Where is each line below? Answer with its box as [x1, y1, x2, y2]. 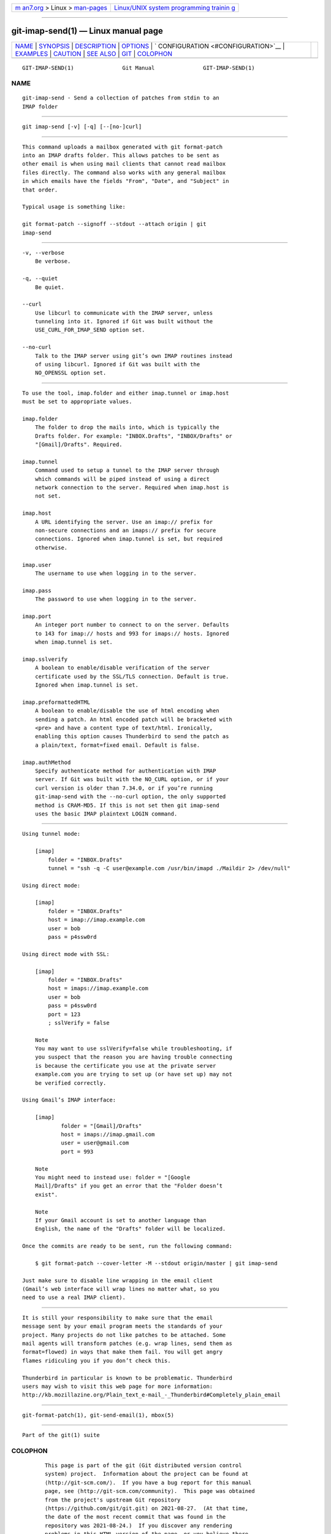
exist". [34, 1191, 58, 1198]
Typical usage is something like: [22, 203, 126, 210]
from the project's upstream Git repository [45, 1496, 181, 1503]
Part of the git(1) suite [22, 1432, 101, 1439]
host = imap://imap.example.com [48, 916, 145, 923]
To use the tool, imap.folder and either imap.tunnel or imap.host [22, 390, 229, 396]
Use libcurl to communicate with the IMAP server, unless [34, 309, 213, 316]
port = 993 [61, 1148, 94, 1155]
